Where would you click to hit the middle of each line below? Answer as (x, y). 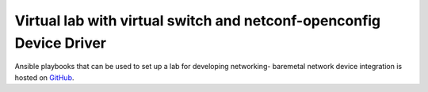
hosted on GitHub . (44, 77)
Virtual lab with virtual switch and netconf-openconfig (198, 21)
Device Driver (61, 43)
